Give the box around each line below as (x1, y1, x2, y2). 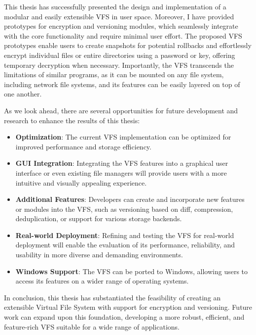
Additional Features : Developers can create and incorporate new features (15, 194, 245, 204)
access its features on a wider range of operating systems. (15, 276, 189, 286)
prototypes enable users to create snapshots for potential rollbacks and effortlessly (4, 40, 252, 50)
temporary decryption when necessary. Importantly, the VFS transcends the (4, 59, 234, 70)
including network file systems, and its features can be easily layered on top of (4, 79, 240, 89)
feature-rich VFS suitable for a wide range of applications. (4, 321, 180, 332)
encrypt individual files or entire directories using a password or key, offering (4, 49, 235, 60)
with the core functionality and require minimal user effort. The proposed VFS (4, 30, 242, 41)
